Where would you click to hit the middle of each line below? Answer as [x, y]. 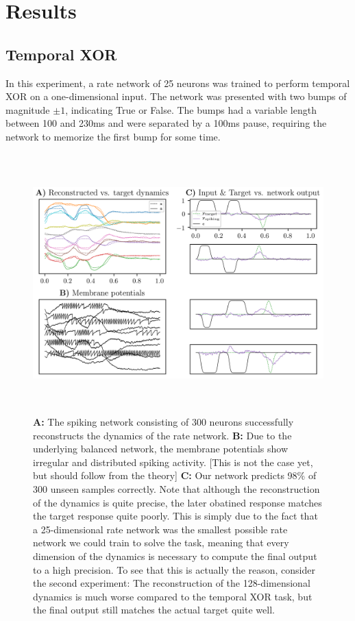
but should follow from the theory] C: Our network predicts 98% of [175, 475]
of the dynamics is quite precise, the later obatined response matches [177, 502]
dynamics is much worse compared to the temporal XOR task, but [173, 596]
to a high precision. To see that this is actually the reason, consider [174, 569]
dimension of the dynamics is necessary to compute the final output [175, 556]
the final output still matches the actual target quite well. [154, 610]
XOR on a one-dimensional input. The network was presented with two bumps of [176, 96]
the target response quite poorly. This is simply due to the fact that [175, 516]
